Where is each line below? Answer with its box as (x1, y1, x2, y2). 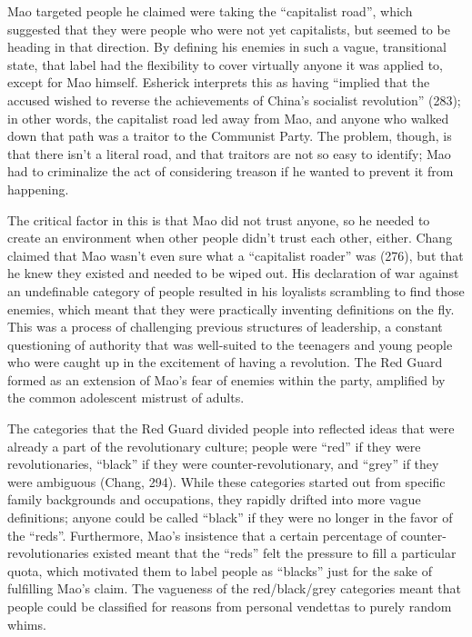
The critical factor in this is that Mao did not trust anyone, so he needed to (7, 210, 430, 229)
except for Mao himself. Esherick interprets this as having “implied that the (7, 73, 430, 92)
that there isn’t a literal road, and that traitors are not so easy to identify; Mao (7, 144, 451, 163)
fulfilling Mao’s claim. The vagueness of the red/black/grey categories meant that (7, 579, 461, 598)
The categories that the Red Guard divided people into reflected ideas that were (7, 419, 455, 438)
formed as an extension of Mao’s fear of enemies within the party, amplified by (7, 370, 446, 389)
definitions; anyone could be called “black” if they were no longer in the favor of (7, 508, 453, 527)
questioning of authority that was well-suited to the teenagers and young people (7, 334, 453, 353)
